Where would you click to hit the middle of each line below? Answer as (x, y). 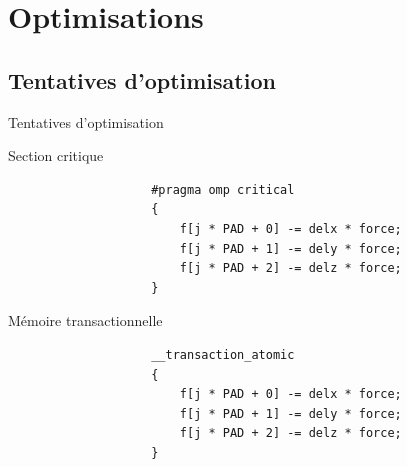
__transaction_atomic (223, 354)
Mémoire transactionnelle (85, 320)
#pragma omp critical (223, 189)
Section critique (56, 155)
